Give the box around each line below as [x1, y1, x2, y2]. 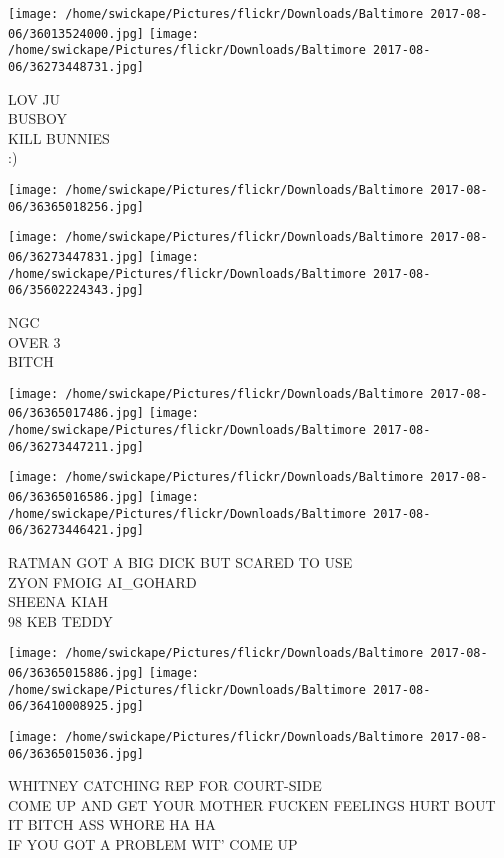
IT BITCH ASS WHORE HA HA [8, 814, 216, 835]
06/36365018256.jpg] [8, 199, 145, 214]
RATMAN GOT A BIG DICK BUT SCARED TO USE [8, 551, 353, 572]
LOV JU [8, 88, 61, 109]
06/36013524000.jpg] [8, 26, 145, 41]
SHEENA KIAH [8, 591, 108, 612]
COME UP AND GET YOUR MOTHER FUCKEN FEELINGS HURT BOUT [8, 794, 496, 815]
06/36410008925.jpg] [8, 699, 145, 714]
